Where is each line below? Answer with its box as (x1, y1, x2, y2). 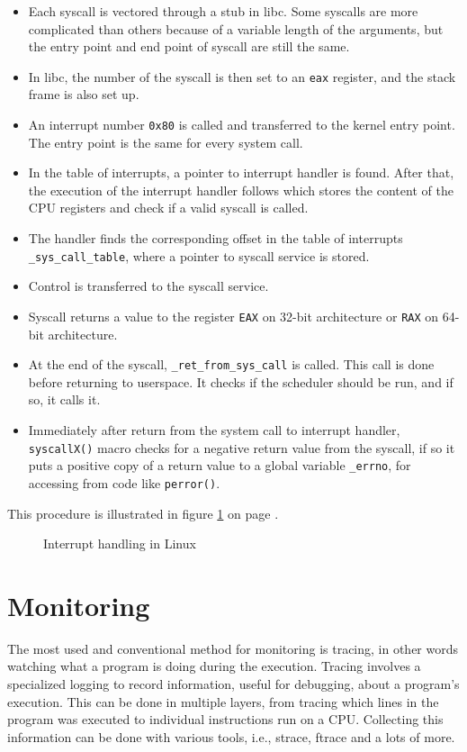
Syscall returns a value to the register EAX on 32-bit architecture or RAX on (28, 306, 439, 325)
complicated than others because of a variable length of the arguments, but (28, 19, 444, 38)
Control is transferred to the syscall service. (28, 276, 269, 295)
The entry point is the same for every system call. (28, 132, 303, 151)
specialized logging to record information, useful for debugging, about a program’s (7, 675, 460, 693)
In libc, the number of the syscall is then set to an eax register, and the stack (28, 67, 456, 86)
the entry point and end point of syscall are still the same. (28, 37, 350, 56)
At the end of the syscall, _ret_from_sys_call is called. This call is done (28, 355, 435, 374)
